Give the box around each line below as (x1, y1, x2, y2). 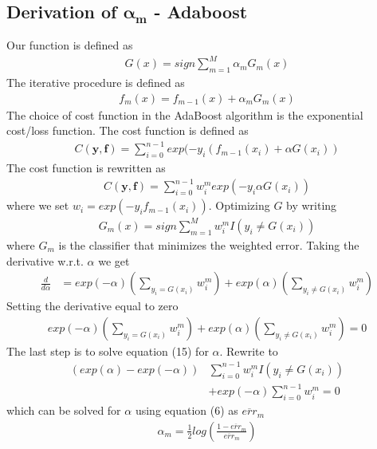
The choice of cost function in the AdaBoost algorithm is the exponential (6, 106, 363, 123)
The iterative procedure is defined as (6, 74, 185, 91)
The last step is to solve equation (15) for (6, 342, 209, 359)
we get (98, 252, 130, 269)
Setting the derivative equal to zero (6, 297, 179, 314)
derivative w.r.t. (6, 252, 84, 269)
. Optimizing (208, 197, 270, 214)
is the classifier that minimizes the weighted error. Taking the (58, 236, 359, 253)
